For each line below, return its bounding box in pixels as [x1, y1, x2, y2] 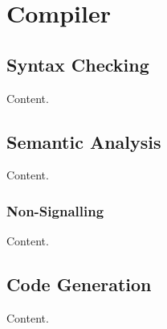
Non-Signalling [6, 200, 104, 220]
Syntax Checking [6, 51, 149, 76]
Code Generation [6, 272, 152, 297]
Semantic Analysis [6, 129, 161, 154]
